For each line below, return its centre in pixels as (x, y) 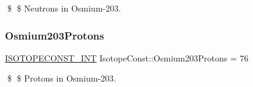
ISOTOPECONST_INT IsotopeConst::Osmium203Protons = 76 (127, 57)
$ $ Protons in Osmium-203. (61, 78)
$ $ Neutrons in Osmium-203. (64, 8)
